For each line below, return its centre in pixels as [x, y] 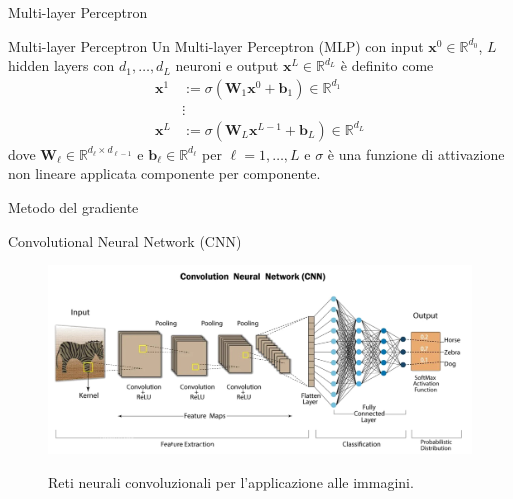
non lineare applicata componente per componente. [164, 173]
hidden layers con [61, 65]
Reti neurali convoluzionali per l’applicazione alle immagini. [231, 482]
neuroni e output [227, 65]
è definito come [387, 65]
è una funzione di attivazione [416, 153]
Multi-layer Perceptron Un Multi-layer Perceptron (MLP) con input [216, 45]
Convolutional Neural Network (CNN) [125, 240]
